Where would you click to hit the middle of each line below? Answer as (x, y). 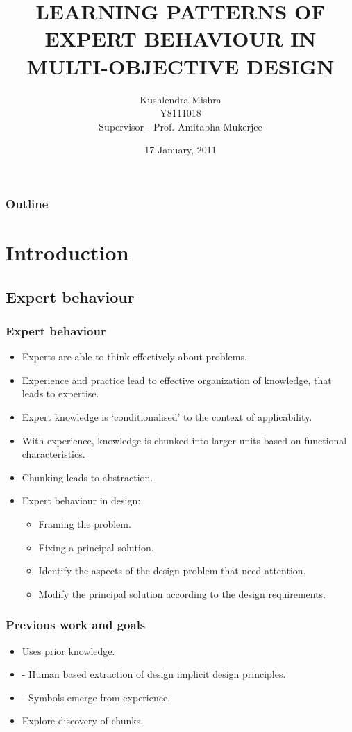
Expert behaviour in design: (81, 500)
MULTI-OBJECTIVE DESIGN (181, 66)
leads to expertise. (60, 393)
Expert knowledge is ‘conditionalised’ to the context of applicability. (167, 416)
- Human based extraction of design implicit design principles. (154, 674)
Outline (27, 203)
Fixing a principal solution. (96, 547)
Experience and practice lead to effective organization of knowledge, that (177, 380)
